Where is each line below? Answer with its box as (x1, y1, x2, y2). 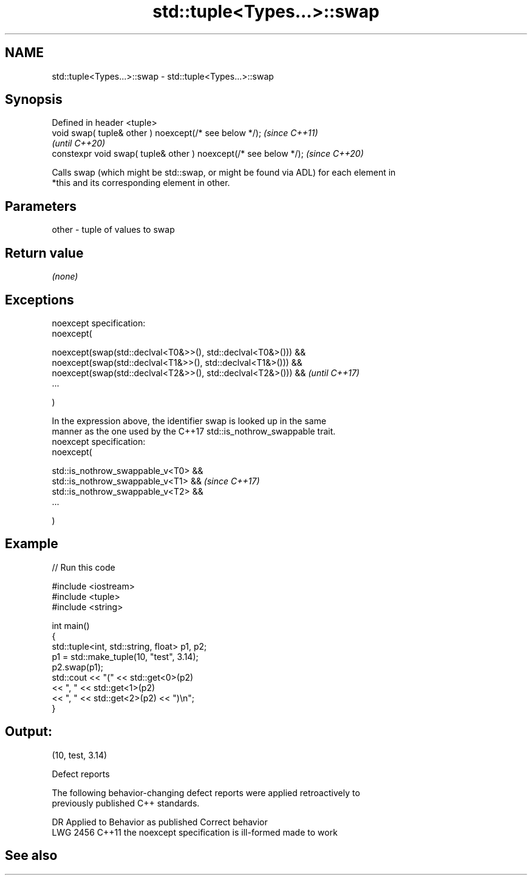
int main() (52, 620, 90, 631)
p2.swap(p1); (52, 661, 104, 672)
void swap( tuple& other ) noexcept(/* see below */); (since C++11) (52, 128, 318, 139)
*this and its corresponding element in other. (52, 177, 230, 188)
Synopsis (5, 92, 63, 108)
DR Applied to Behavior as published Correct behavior (52, 816, 268, 827)
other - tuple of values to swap (52, 224, 175, 235)
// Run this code (52, 562, 115, 572)
